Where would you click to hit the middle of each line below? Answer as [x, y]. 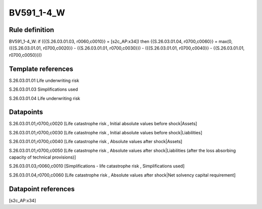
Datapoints [26, 112]
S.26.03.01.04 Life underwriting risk [45, 98]
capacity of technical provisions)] [42, 157]
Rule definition [32, 30]
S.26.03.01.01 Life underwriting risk [44, 80]
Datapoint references [42, 189]
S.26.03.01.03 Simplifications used [43, 89]
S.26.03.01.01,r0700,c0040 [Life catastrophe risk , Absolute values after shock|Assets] [96, 142]
